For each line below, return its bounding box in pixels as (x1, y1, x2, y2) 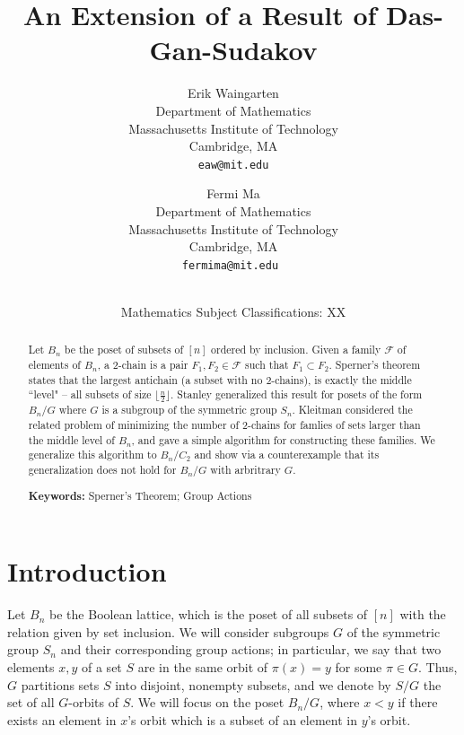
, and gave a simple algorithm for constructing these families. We (131, 432, 435, 447)
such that (245, 357, 289, 372)
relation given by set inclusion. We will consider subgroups (7, 622, 329, 641)
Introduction (7, 553, 167, 590)
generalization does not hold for (28, 462, 177, 477)
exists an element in (7, 710, 117, 729)
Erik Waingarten (188, 83, 279, 102)
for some (335, 657, 382, 676)
